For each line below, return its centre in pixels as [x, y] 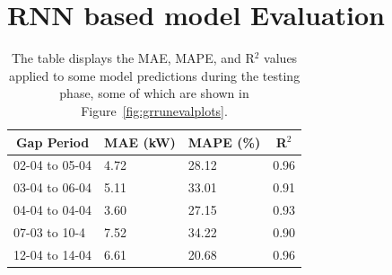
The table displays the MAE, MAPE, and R [133, 58]
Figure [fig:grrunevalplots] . [154, 110]
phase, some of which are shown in [154, 93]
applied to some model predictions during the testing [154, 75]
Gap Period [52, 142]
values [281, 58]
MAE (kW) [140, 142]
